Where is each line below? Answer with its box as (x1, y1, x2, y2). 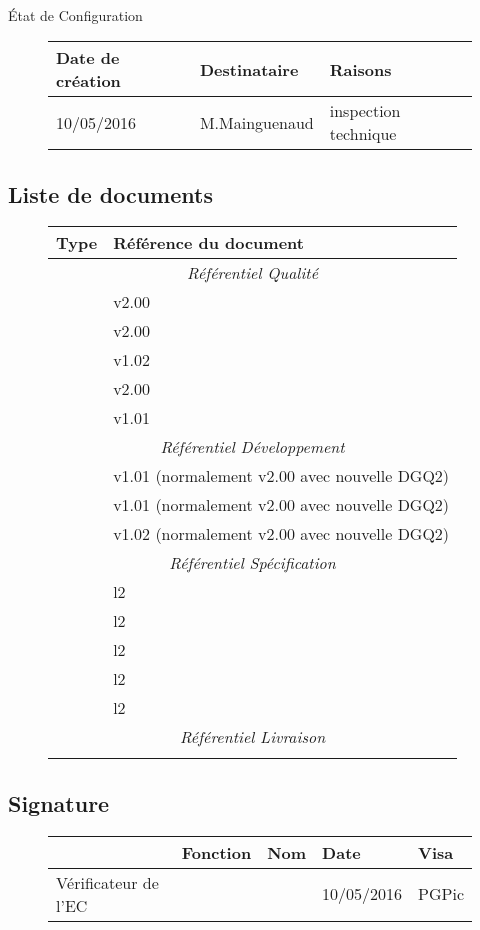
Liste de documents (8, 178, 213, 209)
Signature (8, 787, 110, 818)
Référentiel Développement (160, 435, 345, 459)
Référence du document (113, 231, 304, 255)
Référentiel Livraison (179, 725, 326, 749)
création (56, 69, 121, 93)
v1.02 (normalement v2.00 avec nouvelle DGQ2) (113, 522, 450, 546)
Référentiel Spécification (169, 551, 336, 575)
